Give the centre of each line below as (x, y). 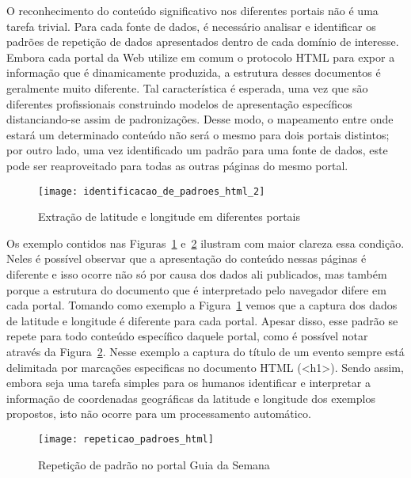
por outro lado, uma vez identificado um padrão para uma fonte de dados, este (197, 150)
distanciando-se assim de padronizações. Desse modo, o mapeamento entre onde (200, 119)
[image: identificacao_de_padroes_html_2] (152, 191)
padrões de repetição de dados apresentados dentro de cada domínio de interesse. (203, 42)
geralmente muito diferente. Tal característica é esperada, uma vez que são (187, 87)
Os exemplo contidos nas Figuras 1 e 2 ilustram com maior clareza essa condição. (205, 243)
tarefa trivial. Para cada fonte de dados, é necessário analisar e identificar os (191, 26)
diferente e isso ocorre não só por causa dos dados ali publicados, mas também (197, 273)
